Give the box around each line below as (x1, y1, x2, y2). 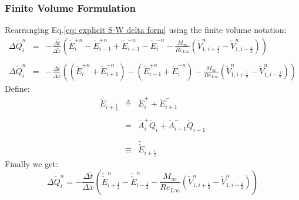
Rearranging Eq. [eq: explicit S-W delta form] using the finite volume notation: (5, 24, 287, 36)
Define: (5, 82, 30, 94)
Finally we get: (5, 158, 58, 170)
